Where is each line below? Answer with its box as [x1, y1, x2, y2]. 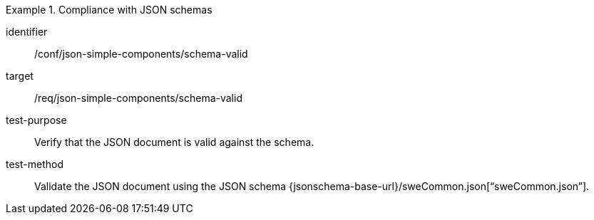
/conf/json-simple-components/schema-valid [34, 48, 248, 60]
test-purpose [6, 114, 67, 126]
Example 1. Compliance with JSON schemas [6, 4, 212, 16]
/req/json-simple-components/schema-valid [34, 92, 242, 104]
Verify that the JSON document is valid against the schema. [34, 136, 314, 148]
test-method [6, 158, 63, 170]
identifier [6, 26, 48, 38]
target [6, 70, 34, 82]
